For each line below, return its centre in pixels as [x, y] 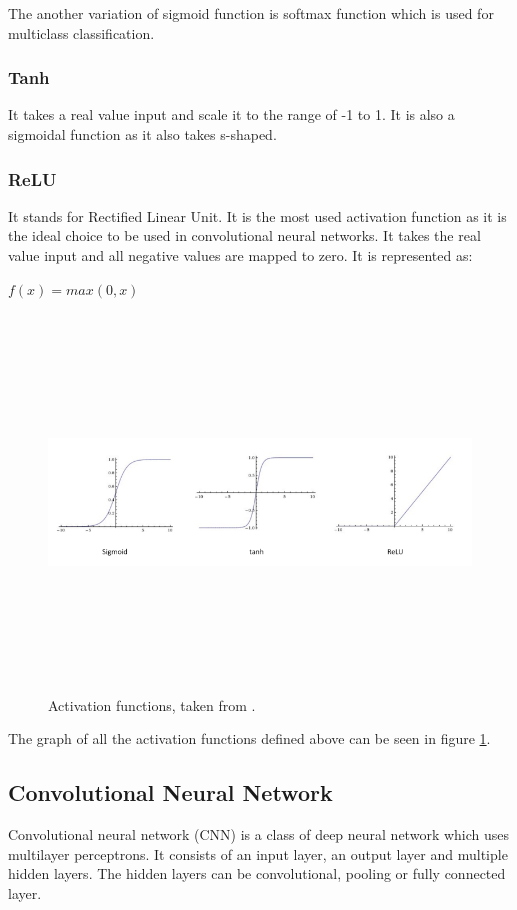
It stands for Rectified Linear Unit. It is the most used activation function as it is [257, 215]
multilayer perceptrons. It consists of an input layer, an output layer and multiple [258, 853]
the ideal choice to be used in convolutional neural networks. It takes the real [244, 235]
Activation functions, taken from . [152, 704]
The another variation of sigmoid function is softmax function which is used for [251, 13]
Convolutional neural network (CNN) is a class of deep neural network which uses [259, 834]
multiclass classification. [81, 32]
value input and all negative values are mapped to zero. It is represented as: [240, 255]
